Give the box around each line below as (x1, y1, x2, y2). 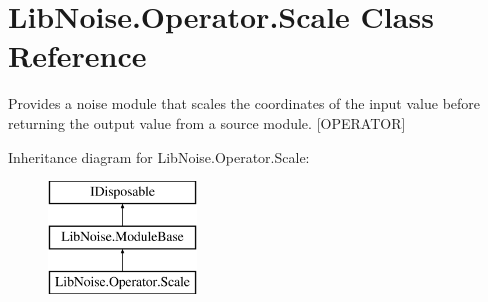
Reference (8, 35, 147, 76)
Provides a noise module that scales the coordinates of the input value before (8, 93, 481, 114)
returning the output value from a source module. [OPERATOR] (8, 112, 406, 133)
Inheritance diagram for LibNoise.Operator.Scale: (8, 146, 310, 167)
